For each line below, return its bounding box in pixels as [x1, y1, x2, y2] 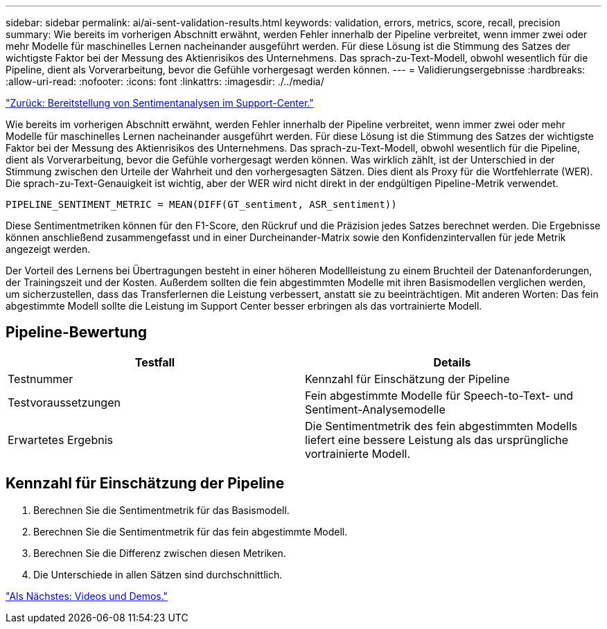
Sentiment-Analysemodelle [305, 402, 446, 416]
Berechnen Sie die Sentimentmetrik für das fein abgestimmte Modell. [33, 525, 348, 538]
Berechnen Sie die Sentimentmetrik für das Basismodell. [33, 504, 290, 516]
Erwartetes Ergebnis [8, 432, 113, 447]
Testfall [134, 355, 175, 369]
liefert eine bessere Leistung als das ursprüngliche [305, 432, 569, 447]
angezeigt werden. [6, 243, 91, 255]
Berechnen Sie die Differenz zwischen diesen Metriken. [33, 547, 286, 559]
